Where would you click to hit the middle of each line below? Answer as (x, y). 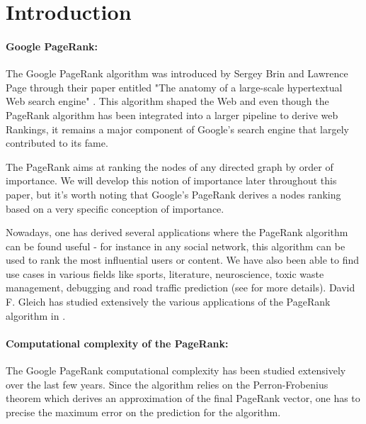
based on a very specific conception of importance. (115, 208)
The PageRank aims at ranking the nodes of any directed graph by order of (170, 166)
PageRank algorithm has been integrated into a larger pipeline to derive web (172, 115)
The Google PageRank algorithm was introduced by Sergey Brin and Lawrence (177, 73)
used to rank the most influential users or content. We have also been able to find (183, 260)
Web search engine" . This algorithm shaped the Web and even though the (167, 101)
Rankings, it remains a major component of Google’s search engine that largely (177, 129)
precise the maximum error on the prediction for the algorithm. (143, 412)
